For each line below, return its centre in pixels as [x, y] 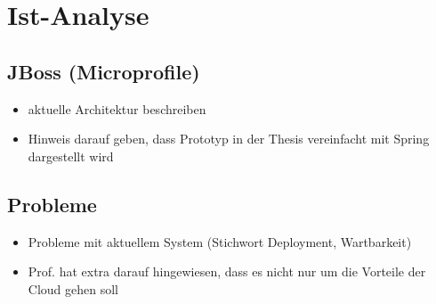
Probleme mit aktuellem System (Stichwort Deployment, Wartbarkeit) [220, 241]
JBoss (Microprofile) [104, 71]
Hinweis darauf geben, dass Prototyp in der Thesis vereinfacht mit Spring [229, 139]
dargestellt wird [71, 156]
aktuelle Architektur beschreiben [117, 108]
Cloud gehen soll [73, 288]
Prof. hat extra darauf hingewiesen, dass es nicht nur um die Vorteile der [227, 271]
